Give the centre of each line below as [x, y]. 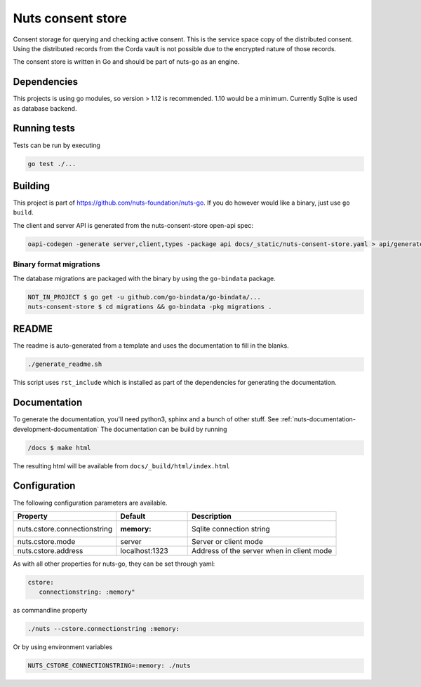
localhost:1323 [144, 550]
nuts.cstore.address [50, 550]
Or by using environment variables [63, 647]
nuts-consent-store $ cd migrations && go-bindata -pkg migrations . [150, 306]
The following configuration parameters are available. [90, 503]
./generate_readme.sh [65, 364]
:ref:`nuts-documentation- [318, 419]
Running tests [44, 129]
